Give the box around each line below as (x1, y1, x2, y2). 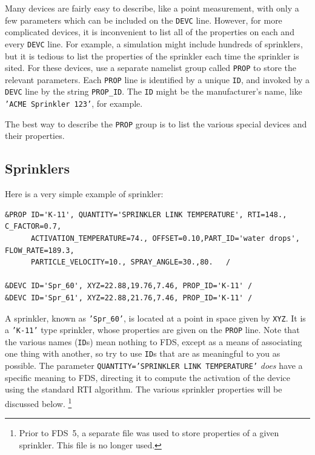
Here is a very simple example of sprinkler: (5, 187, 164, 200)
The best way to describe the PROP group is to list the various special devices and (5, 117, 307, 130)
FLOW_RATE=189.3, (5, 246, 75, 255)
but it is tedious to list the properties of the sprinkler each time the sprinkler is (5, 49, 299, 62)
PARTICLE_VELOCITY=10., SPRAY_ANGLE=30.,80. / (30, 258, 231, 267)
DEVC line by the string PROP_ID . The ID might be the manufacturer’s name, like (5, 85, 302, 98)
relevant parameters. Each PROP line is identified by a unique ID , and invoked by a (5, 73, 310, 86)
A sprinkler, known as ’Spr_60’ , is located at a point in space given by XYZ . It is (5, 311, 306, 324)
